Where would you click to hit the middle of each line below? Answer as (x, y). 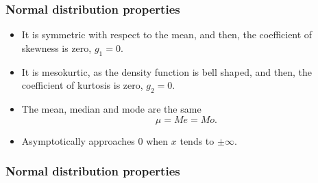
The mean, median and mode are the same (111, 109)
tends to (197, 140)
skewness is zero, (57, 47)
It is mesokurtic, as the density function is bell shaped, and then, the (167, 71)
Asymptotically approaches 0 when (95, 140)
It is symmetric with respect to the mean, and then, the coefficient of (167, 34)
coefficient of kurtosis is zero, (82, 85)
